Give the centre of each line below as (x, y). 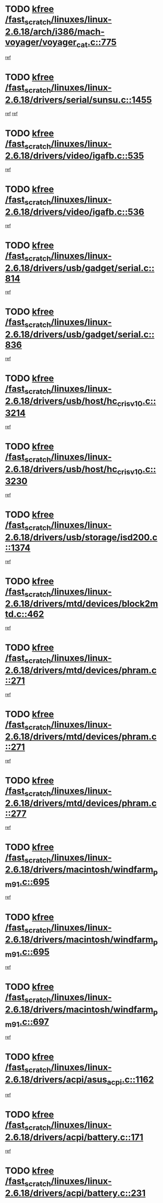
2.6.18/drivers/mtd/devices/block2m (81, 604)
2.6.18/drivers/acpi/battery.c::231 (75, 1193)
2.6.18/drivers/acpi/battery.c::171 (74, 1137)
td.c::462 (24, 614)
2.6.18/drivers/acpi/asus (56, 1079)
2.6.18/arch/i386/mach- (55, 32)
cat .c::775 (96, 43)
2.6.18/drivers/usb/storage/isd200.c (81, 537)
